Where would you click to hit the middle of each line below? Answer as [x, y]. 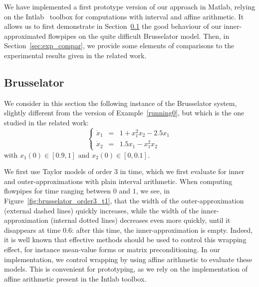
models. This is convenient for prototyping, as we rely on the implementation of [126, 269]
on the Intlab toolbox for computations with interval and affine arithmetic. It [124, 16]
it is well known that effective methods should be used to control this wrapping [125, 239]
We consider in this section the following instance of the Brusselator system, [121, 103]
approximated [25, 36]
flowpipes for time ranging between [58, 191]
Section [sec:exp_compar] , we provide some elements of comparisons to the [119, 46]
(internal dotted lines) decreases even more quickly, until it [140, 220]
